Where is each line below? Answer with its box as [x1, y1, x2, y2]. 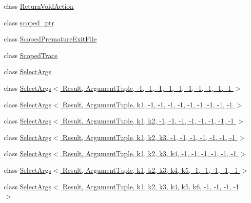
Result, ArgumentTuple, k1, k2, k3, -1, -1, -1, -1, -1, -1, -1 [62, 132, 235, 142]
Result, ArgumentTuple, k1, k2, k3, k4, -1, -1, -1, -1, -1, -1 [62, 148, 237, 159]
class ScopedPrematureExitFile [4, 34, 97, 44]
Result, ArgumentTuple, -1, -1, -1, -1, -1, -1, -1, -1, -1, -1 [62, 82, 232, 93]
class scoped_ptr [4, 17, 54, 27]
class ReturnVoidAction [4, 1, 74, 11]
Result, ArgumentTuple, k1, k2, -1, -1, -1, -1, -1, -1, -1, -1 [62, 116, 234, 126]
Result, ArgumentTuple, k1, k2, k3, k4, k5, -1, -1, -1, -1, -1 [62, 164, 238, 175]
